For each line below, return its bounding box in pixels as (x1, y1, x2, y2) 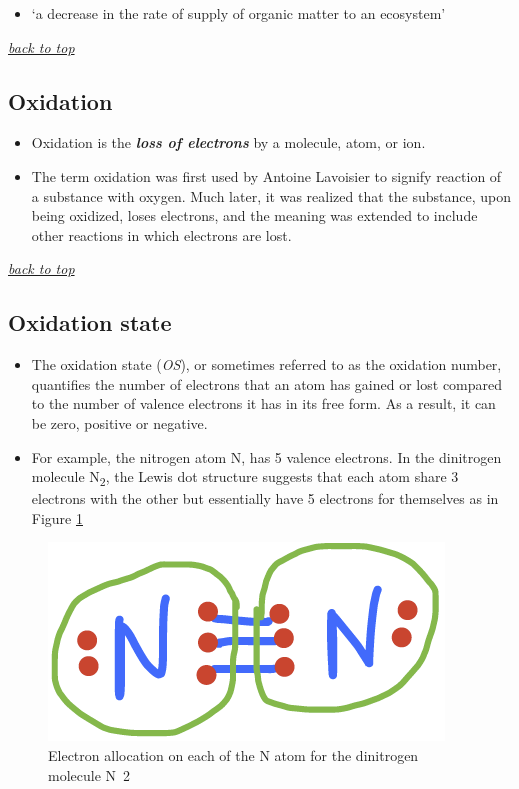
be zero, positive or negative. (31, 412, 208, 433)
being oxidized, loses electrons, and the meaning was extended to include (31, 205, 478, 226)
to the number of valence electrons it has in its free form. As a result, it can (31, 393, 496, 414)
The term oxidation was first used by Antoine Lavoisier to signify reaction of (31, 165, 502, 186)
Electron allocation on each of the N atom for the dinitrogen (48, 745, 419, 766)
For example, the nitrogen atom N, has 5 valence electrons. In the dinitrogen (31, 446, 502, 467)
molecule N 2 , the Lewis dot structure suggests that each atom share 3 (31, 466, 459, 489)
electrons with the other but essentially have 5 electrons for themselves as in (31, 488, 499, 509)
